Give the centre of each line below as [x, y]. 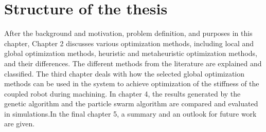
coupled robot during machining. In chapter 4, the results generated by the [122, 93]
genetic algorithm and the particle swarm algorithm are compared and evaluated [131, 103]
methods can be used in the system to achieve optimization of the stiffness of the [132, 83]
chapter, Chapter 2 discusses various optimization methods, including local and [129, 43]
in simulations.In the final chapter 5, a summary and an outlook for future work [130, 113]
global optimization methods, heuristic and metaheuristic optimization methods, [131, 53]
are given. [20, 124]
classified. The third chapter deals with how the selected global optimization [125, 73]
